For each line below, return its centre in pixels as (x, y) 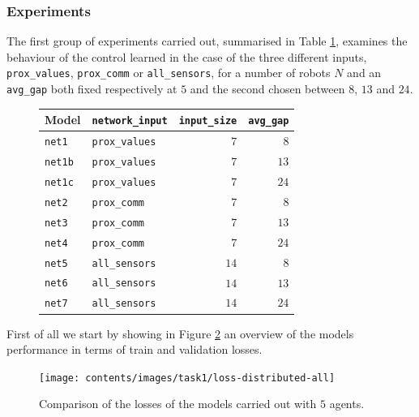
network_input (130, 121)
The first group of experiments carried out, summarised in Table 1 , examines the (207, 41)
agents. (347, 404)
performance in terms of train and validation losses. (135, 349)
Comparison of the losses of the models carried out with (178, 404)
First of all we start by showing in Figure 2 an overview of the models (180, 333)
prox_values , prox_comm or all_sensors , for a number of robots (169, 73)
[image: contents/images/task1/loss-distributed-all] (187, 378)
